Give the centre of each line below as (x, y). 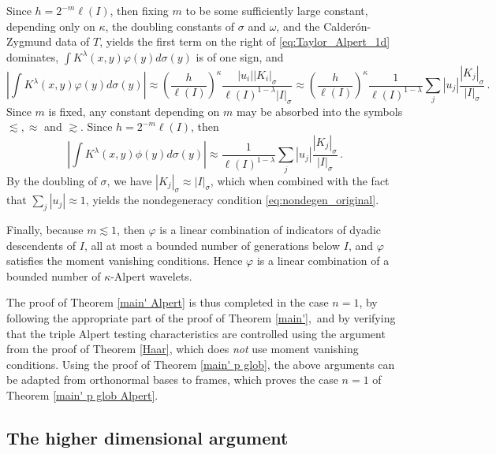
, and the (298, 26)
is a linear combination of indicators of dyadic (270, 230)
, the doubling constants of (170, 26)
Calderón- (347, 26)
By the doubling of (52, 180)
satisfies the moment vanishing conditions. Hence (125, 260)
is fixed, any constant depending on (134, 111)
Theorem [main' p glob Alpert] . (82, 395)
